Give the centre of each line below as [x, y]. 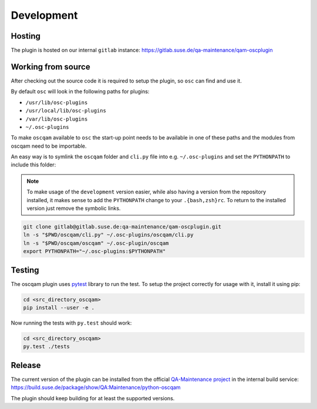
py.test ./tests [47, 347]
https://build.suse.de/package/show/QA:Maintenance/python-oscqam [96, 387]
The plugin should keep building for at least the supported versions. [93, 398]
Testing [25, 270]
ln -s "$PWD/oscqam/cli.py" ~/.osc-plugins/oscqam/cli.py [108, 235]
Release [26, 365]
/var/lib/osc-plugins [57, 119]
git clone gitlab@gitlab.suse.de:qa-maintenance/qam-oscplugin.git [122, 227]
